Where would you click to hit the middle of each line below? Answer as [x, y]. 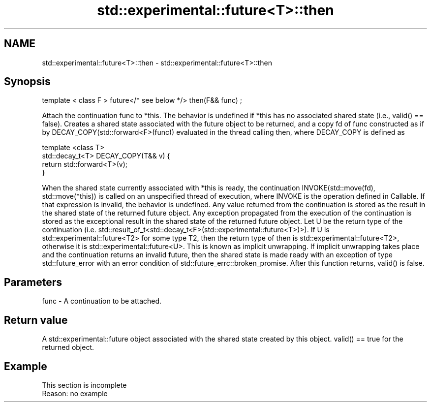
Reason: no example [75, 393]
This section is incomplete [84, 385]
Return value [36, 320]
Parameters [33, 282]
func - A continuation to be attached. [102, 301]
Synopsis [27, 82]
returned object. [68, 347]
